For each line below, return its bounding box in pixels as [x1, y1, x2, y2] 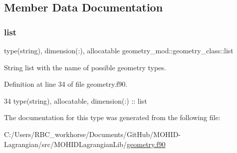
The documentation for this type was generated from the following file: [4, 112, 221, 123]
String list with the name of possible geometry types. [4, 62, 166, 72]
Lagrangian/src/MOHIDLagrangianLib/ [4, 139, 127, 149]
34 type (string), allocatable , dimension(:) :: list [4, 95, 147, 106]
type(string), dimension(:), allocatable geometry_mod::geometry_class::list [4, 45, 234, 55]
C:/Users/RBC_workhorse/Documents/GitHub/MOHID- [4, 129, 181, 139]
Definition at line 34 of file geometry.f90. [4, 79, 128, 89]
